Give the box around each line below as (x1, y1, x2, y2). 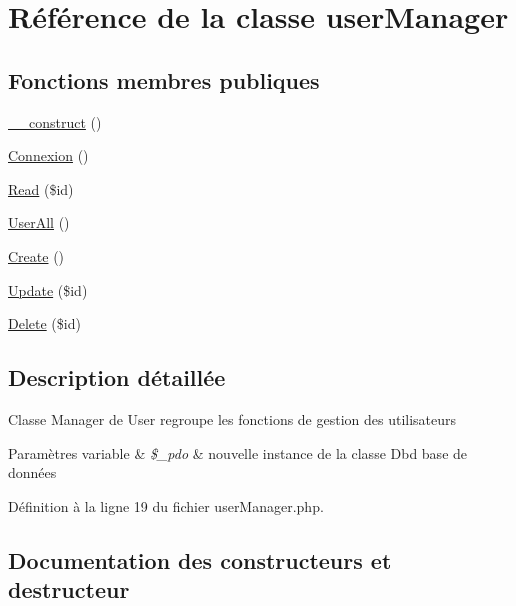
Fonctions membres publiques (8, 64, 320, 95)
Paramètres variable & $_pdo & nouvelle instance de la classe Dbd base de (8, 442, 468, 463)
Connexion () (8, 145, 89, 166)
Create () (8, 245, 65, 266)
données (8, 462, 57, 483)
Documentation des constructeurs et (8, 544, 392, 575)
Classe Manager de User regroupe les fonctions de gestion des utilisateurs (8, 408, 457, 429)
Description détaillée (8, 362, 226, 393)
